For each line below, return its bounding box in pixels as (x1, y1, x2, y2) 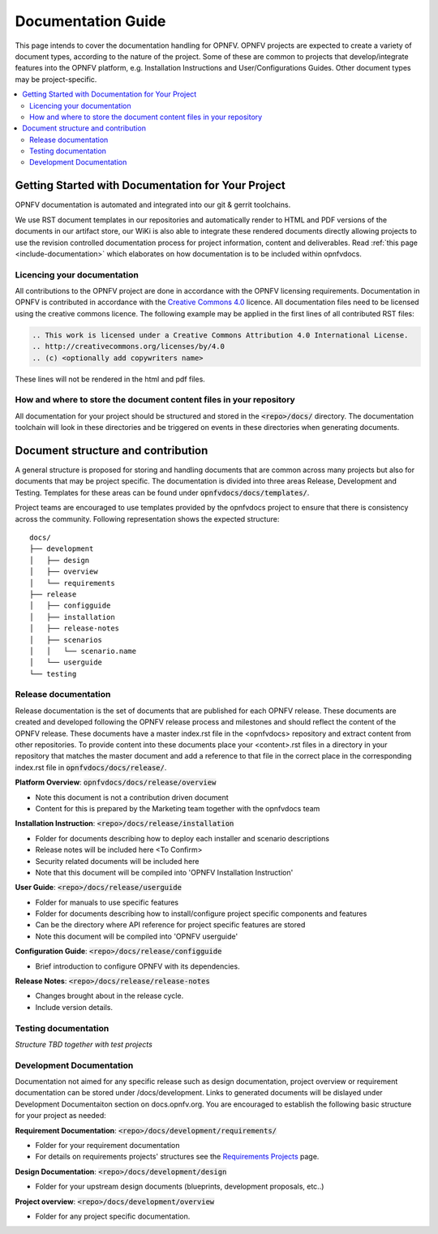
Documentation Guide (15, 12, 166, 30)
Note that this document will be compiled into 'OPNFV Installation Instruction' (35, 867, 294, 877)
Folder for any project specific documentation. (35, 1211, 191, 1221)
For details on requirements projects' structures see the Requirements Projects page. (35, 1152, 320, 1162)
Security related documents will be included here (35, 856, 200, 866)
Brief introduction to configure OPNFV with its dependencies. (35, 961, 240, 971)
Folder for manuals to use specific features (35, 897, 179, 907)
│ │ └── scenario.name (29, 646, 137, 656)
